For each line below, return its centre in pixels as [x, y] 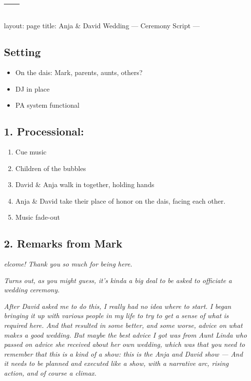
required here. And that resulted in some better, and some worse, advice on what [123, 325]
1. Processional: [44, 131]
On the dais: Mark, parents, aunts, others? [79, 72]
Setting [22, 52]
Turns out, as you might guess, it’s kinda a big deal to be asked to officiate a [118, 280]
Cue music [31, 151]
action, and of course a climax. [50, 373]
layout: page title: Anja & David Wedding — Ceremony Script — [102, 26]
